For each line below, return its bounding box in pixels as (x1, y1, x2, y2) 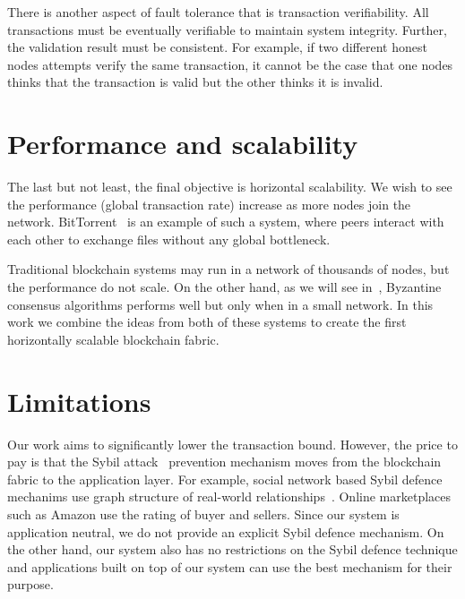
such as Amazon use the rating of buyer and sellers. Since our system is (7, 504, 400, 523)
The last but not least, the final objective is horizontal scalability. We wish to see (7, 177, 452, 196)
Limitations (7, 382, 151, 419)
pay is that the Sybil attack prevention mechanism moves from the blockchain (7, 452, 442, 471)
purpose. (7, 575, 54, 594)
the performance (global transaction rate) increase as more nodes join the (7, 194, 411, 213)
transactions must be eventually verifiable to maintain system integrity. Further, (7, 20, 447, 39)
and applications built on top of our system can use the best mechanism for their (7, 557, 452, 576)
